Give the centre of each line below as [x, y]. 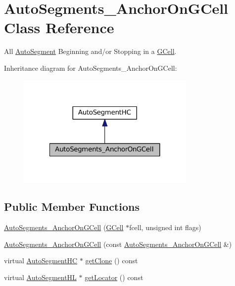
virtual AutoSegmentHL [40, 277]
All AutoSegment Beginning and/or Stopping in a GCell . [90, 51]
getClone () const [112, 261]
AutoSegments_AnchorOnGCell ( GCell [64, 227]
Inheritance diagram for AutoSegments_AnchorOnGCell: [91, 68]
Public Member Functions [72, 207]
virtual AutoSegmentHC [41, 261]
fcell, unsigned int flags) [165, 227]
